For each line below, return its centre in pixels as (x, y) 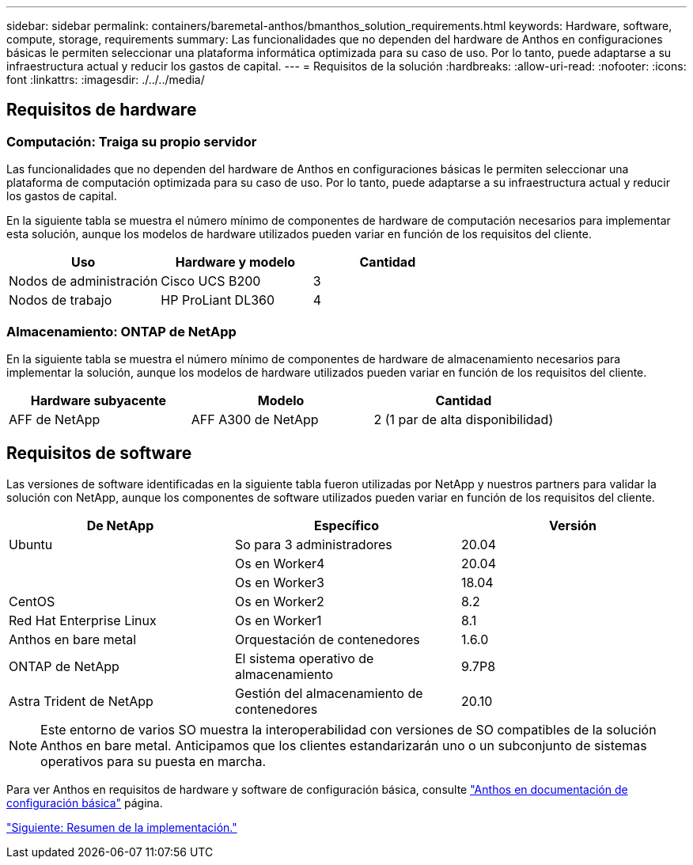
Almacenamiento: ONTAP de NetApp (121, 331)
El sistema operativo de (304, 658)
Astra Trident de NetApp (81, 701)
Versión (573, 525)
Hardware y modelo (235, 262)
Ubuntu (31, 544)
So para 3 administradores (313, 544)
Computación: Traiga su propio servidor (132, 141)
